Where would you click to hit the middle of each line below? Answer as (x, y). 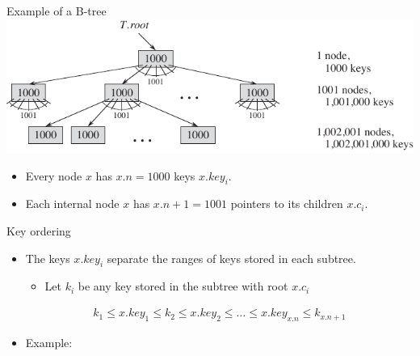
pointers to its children (287, 203)
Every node (54, 175)
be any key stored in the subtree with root (183, 286)
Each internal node (72, 203)
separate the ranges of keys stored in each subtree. (231, 258)
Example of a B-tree (57, 11)
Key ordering (39, 231)
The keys (48, 258)
